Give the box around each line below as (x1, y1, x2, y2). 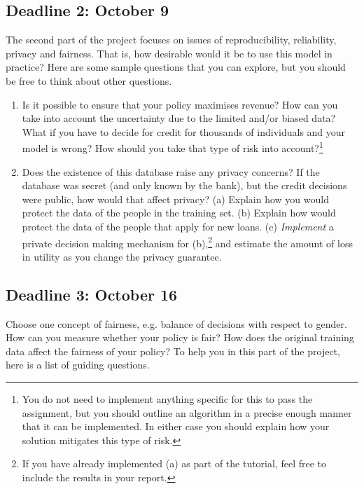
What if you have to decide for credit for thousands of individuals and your (22, 124, 346, 139)
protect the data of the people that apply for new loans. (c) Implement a (22, 219, 334, 233)
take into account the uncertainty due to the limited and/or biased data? (22, 111, 336, 125)
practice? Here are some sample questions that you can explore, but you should (6, 60, 346, 74)
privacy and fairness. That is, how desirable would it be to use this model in (6, 46, 332, 60)
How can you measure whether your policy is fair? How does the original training (6, 330, 354, 345)
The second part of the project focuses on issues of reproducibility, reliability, (6, 32, 337, 47)
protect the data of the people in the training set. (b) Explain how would (22, 205, 336, 220)
